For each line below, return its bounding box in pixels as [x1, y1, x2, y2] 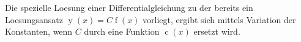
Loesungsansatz [5, 13, 63, 26]
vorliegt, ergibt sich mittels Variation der [143, 13, 296, 26]
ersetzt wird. [193, 25, 240, 38]
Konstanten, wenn [5, 25, 73, 38]
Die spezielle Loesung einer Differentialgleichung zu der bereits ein [5, 1, 253, 13]
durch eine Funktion [84, 25, 160, 38]
